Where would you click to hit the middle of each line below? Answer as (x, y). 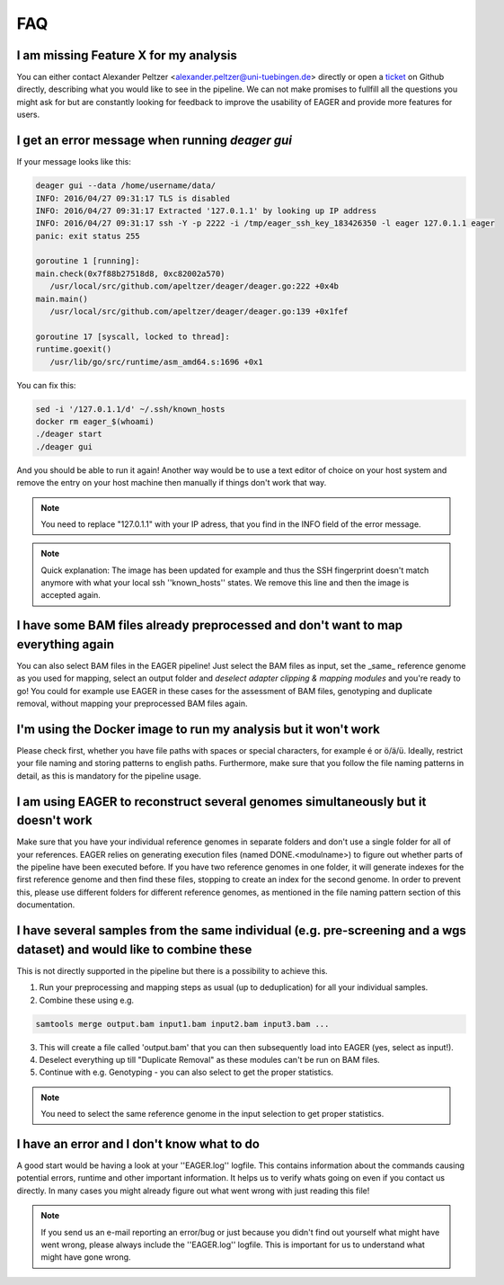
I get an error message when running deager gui (154, 141)
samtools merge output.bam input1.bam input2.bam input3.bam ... (182, 1024)
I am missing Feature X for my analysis (127, 55)
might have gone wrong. (86, 1257)
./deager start (69, 434)
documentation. (46, 905)
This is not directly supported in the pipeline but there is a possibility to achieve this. (172, 970)
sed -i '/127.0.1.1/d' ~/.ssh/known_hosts (130, 409)
